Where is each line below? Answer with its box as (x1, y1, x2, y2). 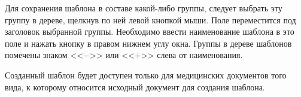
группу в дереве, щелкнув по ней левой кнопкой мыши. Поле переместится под (5, 13, 296, 26)
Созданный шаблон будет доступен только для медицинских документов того (5, 68, 287, 81)
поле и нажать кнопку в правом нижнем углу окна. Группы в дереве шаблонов (5, 37, 292, 49)
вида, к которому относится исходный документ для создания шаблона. (5, 80, 265, 93)
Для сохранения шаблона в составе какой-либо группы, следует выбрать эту (5, 2, 282, 14)
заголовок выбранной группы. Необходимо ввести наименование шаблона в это (5, 25, 294, 38)
